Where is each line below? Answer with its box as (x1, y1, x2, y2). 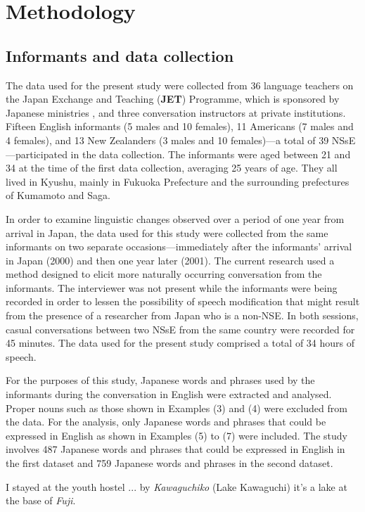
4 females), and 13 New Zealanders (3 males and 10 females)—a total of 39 (6, 132, 329, 147)
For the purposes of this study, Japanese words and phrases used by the (6, 373, 315, 388)
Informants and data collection (6, 44, 234, 66)
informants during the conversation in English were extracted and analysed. (6, 387, 332, 402)
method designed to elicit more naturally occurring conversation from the (6, 267, 322, 281)
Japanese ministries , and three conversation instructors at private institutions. (6, 105, 346, 120)
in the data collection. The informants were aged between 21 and (70, 146, 351, 161)
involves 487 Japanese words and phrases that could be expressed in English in (6, 442, 345, 456)
